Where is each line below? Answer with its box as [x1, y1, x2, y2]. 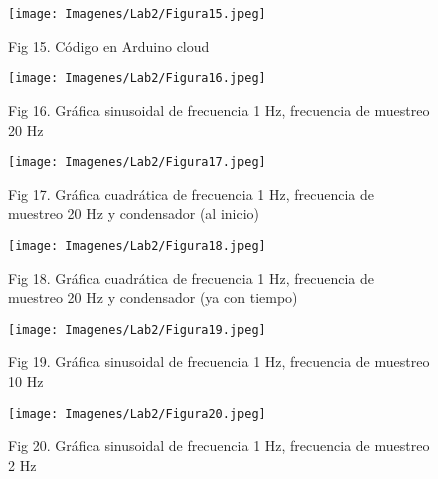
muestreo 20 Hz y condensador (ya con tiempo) [8, 287, 298, 308]
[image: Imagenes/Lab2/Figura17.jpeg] [8, 155, 266, 170]
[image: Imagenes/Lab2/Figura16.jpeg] [8, 71, 266, 86]
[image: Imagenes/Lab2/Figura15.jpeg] [8, 7, 266, 21]
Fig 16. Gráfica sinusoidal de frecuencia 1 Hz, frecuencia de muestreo [8, 99, 430, 120]
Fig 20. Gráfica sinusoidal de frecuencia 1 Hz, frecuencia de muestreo [8, 435, 430, 456]
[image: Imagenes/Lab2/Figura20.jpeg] [8, 406, 266, 421]
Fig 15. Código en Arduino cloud [8, 35, 210, 56]
